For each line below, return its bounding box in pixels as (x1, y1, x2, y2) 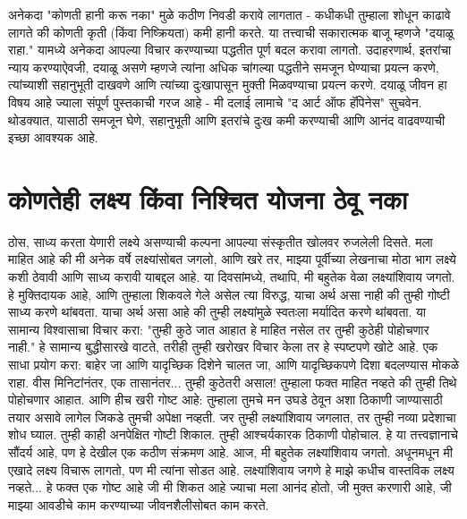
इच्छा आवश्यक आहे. (8, 128, 98, 147)
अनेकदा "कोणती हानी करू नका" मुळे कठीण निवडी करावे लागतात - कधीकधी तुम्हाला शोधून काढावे (8, 5, 451, 23)
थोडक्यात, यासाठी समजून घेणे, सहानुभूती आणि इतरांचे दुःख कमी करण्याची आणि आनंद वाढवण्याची (8, 110, 446, 129)
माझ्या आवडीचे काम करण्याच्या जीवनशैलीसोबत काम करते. (8, 495, 269, 514)
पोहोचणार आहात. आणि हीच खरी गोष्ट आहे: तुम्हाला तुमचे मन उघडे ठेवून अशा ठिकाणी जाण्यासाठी (8, 390, 443, 409)
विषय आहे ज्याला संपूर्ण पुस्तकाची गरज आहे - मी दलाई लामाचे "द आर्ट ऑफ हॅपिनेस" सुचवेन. (8, 92, 422, 111)
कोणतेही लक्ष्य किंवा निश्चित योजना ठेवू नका (8, 180, 408, 217)
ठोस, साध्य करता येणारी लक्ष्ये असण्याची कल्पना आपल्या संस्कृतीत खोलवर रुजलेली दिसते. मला (8, 232, 433, 251)
